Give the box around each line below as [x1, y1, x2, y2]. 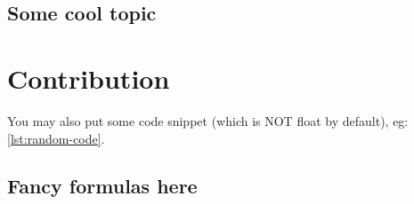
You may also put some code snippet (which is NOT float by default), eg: [7, 111, 409, 129]
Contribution [7, 59, 170, 96]
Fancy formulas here [7, 172, 198, 200]
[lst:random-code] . [7, 129, 105, 147]
